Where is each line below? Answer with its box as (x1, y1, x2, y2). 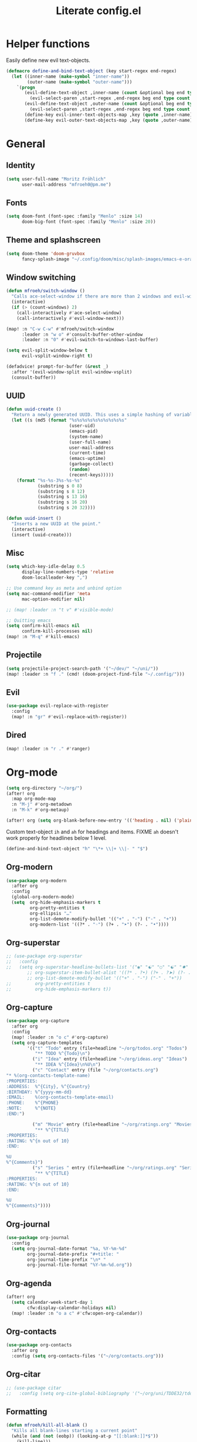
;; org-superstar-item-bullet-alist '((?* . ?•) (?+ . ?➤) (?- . (27, 969, 191, 976)
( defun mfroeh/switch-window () (6, 288, 85, 294)
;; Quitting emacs (6, 617, 51, 623)
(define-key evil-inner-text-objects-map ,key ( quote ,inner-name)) (24, 112, 195, 118)
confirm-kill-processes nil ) (21, 628, 93, 635)
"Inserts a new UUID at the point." (11, 520, 101, 527)
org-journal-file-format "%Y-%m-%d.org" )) (27, 1262, 133, 1268)
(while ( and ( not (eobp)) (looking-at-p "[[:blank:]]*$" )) (11, 1433, 159, 1439)
